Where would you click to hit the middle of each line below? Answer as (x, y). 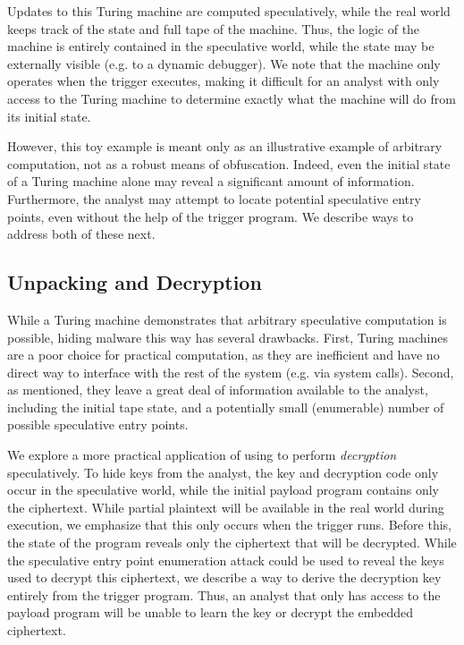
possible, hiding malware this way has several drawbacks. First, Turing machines (228, 337)
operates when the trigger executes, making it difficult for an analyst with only (224, 81)
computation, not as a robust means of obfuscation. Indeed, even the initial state (229, 163)
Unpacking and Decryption (135, 282)
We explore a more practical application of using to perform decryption (202, 455)
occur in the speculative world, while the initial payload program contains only (223, 490)
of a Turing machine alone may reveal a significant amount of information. (211, 181)
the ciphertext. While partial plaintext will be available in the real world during (226, 507)
